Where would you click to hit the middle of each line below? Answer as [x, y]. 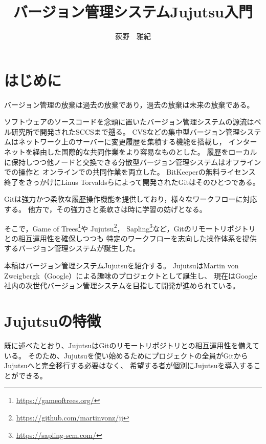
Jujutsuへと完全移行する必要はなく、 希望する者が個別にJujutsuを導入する [129, 365]
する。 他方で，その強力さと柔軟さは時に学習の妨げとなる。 [105, 209]
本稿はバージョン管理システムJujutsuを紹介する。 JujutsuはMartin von [121, 266]
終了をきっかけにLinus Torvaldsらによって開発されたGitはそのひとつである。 [132, 182]
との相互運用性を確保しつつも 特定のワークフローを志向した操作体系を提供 [130, 238]
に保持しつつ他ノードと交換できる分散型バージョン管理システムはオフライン [133, 162]
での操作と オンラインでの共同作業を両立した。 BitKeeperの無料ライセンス [130, 172]
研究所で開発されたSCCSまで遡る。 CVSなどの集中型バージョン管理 [125, 131]
